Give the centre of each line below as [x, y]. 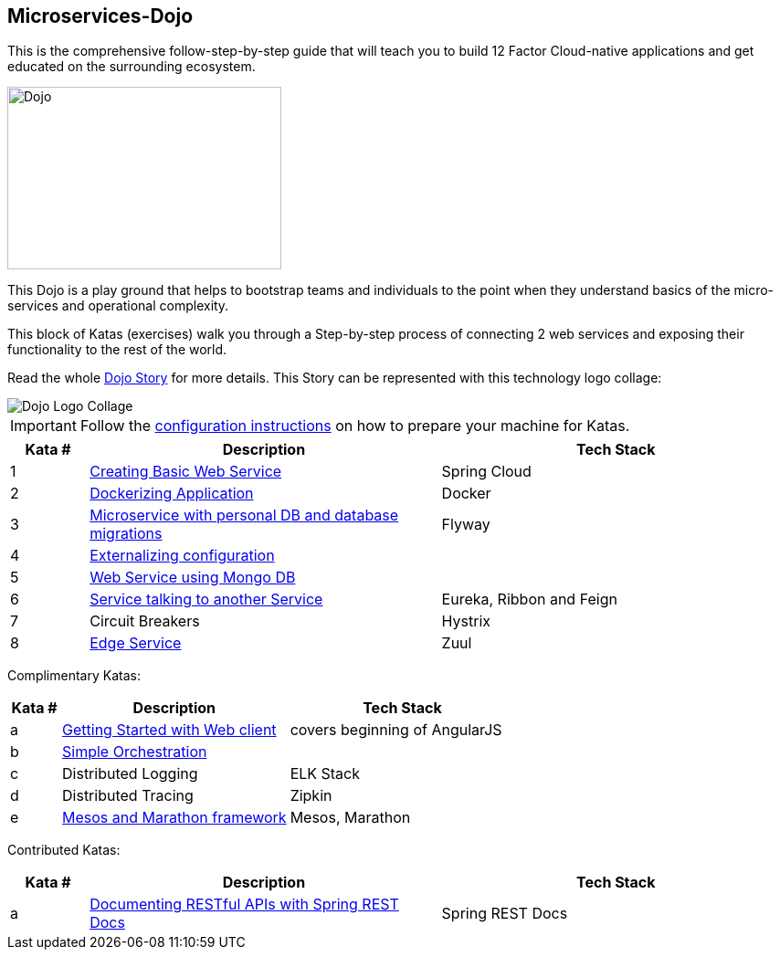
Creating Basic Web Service [186, 472]
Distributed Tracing [128, 796]
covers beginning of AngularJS [396, 730]
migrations [126, 534]
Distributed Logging [130, 774]
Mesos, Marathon [350, 818]
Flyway [466, 525]
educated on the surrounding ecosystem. [132, 67]
